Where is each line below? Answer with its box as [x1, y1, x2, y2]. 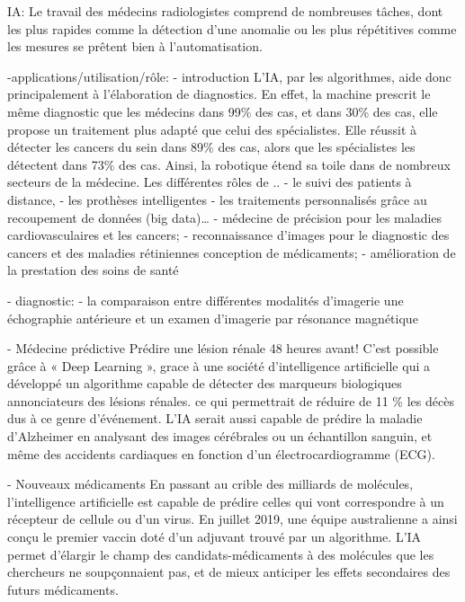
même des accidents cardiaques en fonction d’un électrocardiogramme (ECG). [7, 444, 435, 463]
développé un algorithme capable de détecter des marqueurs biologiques [7, 374, 402, 393]
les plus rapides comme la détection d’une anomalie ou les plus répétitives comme [7, 19, 457, 38]
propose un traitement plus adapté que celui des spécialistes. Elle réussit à [7, 120, 417, 138]
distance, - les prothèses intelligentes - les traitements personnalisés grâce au [7, 190, 427, 208]
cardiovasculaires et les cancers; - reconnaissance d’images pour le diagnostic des [7, 226, 450, 244]
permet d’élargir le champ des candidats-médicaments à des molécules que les [7, 544, 434, 563]
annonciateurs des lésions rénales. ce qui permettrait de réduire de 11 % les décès [7, 391, 454, 410]
